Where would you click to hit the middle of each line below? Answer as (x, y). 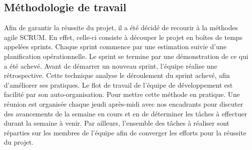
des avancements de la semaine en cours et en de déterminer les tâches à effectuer (126, 113)
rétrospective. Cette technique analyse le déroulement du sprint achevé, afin (117, 75)
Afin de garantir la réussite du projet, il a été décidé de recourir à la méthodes (121, 28)
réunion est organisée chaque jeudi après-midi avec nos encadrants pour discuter (124, 103)
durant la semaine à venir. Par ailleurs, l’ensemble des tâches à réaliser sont (117, 123)
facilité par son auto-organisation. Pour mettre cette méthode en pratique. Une (122, 94)
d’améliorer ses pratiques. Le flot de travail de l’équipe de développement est (118, 84)
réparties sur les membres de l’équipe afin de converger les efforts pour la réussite (125, 132)
